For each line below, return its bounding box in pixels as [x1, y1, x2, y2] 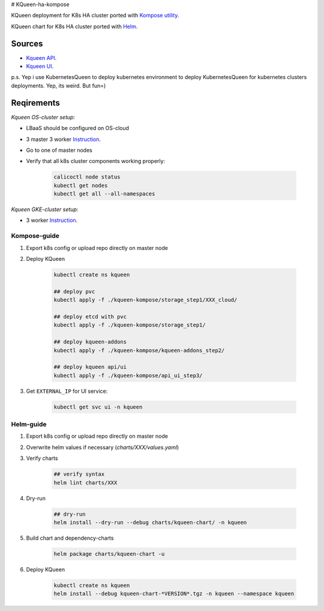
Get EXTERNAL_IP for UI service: [26, 387, 108, 395]
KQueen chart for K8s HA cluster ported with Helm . [11, 23, 138, 30]
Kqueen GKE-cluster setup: [11, 206, 79, 213]
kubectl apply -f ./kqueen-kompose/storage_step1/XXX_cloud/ [53, 297, 238, 303]
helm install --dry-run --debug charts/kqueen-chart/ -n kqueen [53, 519, 247, 526]
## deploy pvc [53, 288, 95, 295]
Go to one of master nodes [26, 146, 92, 153]
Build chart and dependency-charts [26, 534, 114, 541]
